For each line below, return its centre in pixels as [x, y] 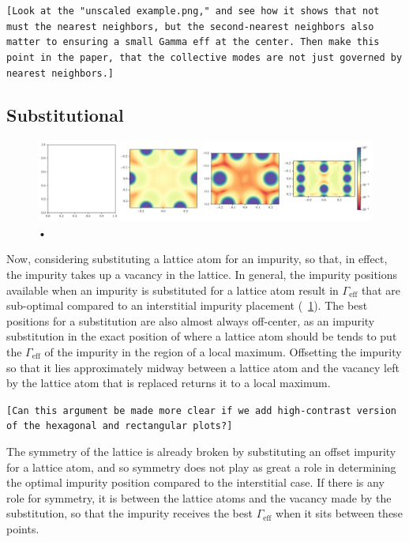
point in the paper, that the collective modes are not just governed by [204, 57]
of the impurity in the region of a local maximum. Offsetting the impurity [223, 351]
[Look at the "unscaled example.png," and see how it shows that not [193, 11]
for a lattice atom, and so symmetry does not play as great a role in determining [201, 467]
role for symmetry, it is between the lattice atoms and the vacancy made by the [199, 497]
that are [381, 290]
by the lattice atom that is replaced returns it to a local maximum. [169, 383]
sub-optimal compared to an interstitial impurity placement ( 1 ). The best [187, 305]
